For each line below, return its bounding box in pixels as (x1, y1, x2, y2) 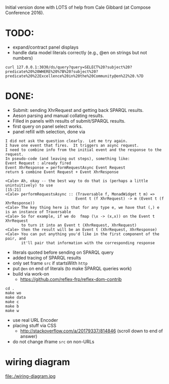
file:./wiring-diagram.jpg (5, 373, 56, 379)
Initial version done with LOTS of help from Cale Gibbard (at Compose (5, 5, 151, 10)
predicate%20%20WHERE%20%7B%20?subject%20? (5, 69, 99, 74)
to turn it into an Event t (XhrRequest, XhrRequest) (21, 222, 137, 227)
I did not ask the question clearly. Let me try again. (5, 138, 128, 143)
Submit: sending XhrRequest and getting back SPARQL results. (12, 107, 144, 113)
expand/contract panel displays (12, 44, 79, 50)
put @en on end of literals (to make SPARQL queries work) (12, 265, 132, 272)
